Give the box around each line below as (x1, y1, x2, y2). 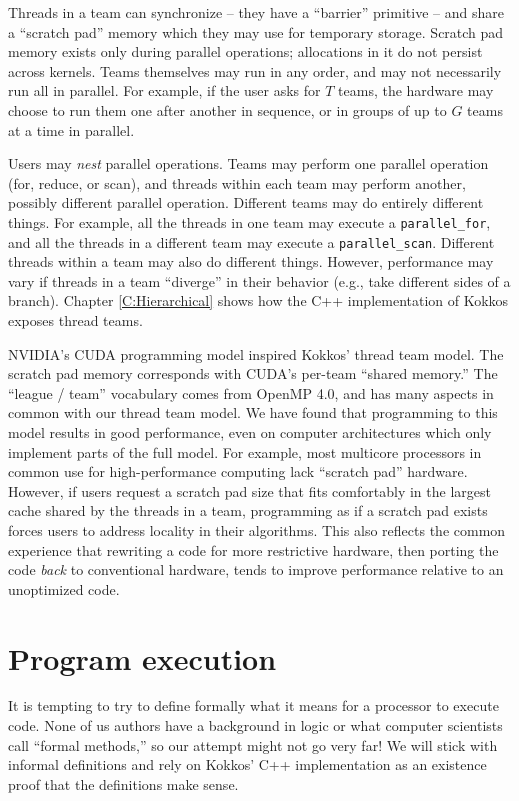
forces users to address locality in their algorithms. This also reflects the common (8, 519, 506, 540)
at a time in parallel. (8, 119, 135, 140)
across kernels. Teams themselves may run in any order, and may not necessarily (8, 60, 502, 81)
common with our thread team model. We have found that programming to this (8, 402, 498, 423)
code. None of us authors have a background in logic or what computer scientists (8, 715, 503, 736)
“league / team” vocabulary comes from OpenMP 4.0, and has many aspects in (8, 382, 494, 403)
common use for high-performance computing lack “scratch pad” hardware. (8, 461, 468, 482)
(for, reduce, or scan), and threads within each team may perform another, (8, 172, 466, 193)
